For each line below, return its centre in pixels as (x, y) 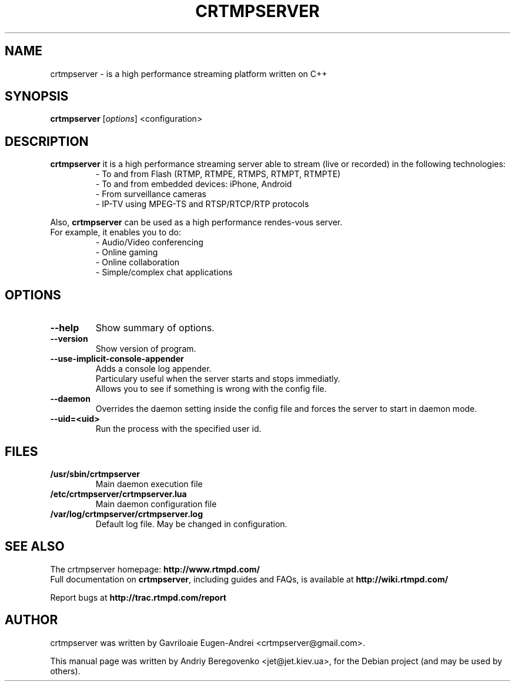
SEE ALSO (35, 547)
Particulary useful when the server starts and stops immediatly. (218, 379)
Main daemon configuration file (156, 504)
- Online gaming (127, 252)
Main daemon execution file (149, 484)
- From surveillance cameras (151, 194)
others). (65, 671)
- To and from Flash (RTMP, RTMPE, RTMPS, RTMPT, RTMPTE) (218, 174)
